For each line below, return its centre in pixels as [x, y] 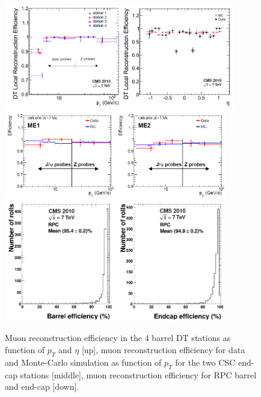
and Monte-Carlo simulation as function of [83, 362]
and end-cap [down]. [42, 386]
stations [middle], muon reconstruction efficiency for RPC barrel [138, 374]
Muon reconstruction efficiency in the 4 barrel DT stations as [118, 338]
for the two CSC [205, 362]
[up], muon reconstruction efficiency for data [163, 349]
